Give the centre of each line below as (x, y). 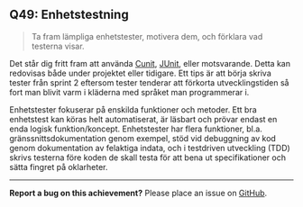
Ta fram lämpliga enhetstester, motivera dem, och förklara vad (147, 36)
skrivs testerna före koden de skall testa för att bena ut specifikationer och (148, 157)
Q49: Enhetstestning (69, 15)
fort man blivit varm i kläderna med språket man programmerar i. (129, 92)
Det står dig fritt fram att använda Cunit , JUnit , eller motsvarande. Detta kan (150, 63)
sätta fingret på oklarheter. (59, 166)
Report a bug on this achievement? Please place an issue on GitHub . (138, 193)
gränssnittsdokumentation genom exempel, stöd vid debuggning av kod (143, 138)
